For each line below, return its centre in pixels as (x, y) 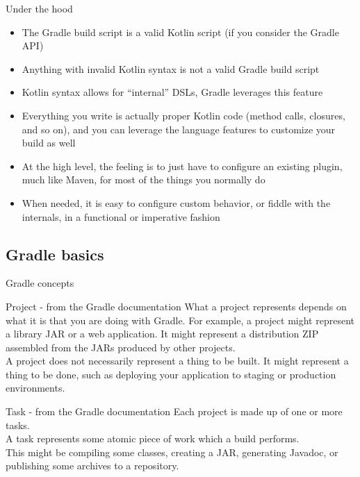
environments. (35, 388)
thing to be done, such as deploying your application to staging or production (171, 374)
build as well (49, 143)
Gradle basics (55, 254)
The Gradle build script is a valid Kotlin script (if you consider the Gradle (180, 32)
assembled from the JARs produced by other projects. (121, 347)
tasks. (18, 425)
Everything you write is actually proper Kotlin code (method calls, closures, (183, 115)
